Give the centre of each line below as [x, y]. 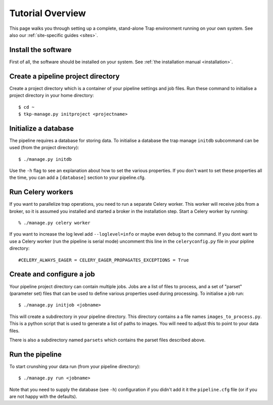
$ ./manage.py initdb [45, 159]
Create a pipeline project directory [64, 76]
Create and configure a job [52, 274]
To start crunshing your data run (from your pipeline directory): [75, 366]
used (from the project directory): [44, 148]
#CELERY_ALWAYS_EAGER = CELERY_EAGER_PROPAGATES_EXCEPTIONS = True [104, 260]
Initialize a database [42, 128]
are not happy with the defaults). [43, 396]
